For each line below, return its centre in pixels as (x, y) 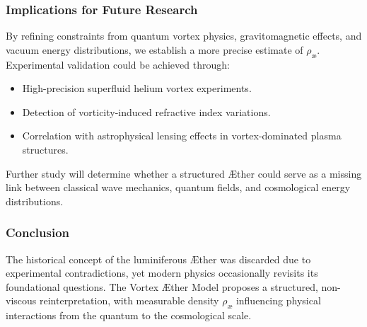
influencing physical (278, 300)
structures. (45, 149)
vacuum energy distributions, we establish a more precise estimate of (155, 49)
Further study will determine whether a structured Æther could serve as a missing (184, 173)
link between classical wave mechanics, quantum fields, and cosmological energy (178, 187)
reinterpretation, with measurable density (129, 300)
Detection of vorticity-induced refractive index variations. (146, 111)
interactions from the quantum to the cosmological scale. (129, 315)
